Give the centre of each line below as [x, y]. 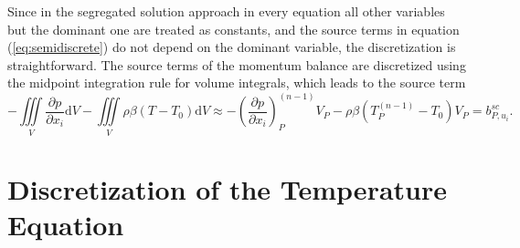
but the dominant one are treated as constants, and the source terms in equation [233, 29]
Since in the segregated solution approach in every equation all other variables [226, 11]
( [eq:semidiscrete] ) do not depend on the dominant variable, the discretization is [232, 47]
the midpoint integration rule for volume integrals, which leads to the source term [237, 83]
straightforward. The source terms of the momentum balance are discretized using [237, 64]
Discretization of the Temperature [227, 188]
